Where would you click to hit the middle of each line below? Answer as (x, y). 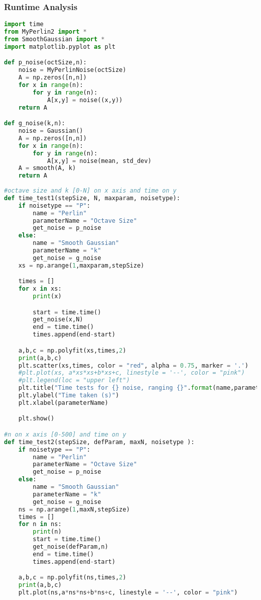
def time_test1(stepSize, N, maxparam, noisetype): (92, 198)
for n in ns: (40, 524)
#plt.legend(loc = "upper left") (74, 380)
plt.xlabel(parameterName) (63, 403)
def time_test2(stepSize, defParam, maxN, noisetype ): (99, 442)
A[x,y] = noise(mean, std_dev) (99, 161)
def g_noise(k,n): (35, 123)
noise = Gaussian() (51, 131)
